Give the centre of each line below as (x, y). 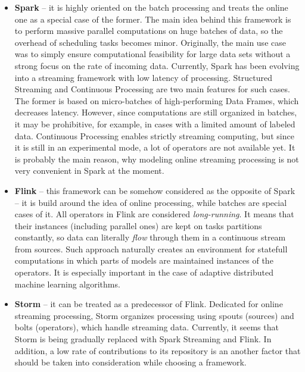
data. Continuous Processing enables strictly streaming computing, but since (154, 135)
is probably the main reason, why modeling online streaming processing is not (157, 159)
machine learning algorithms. (67, 284)
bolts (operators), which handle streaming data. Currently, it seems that (147, 327)
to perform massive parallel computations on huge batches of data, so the (149, 31)
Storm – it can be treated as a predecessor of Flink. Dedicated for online (149, 304)
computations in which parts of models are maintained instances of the (144, 260)
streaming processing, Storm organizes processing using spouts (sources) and (154, 315)
